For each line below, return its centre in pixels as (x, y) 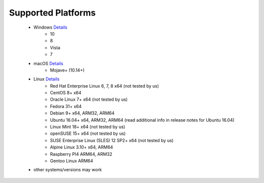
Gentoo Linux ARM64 (72, 161)
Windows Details (50, 27)
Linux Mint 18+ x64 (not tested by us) (88, 127)
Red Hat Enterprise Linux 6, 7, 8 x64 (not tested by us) (104, 86)
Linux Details (46, 79)
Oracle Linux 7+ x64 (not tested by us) (89, 99)
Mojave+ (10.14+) (67, 70)
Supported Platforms (53, 13)
